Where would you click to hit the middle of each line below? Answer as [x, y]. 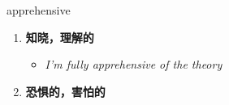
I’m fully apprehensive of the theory [134, 64]
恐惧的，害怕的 [65, 91]
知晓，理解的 [60, 37]
